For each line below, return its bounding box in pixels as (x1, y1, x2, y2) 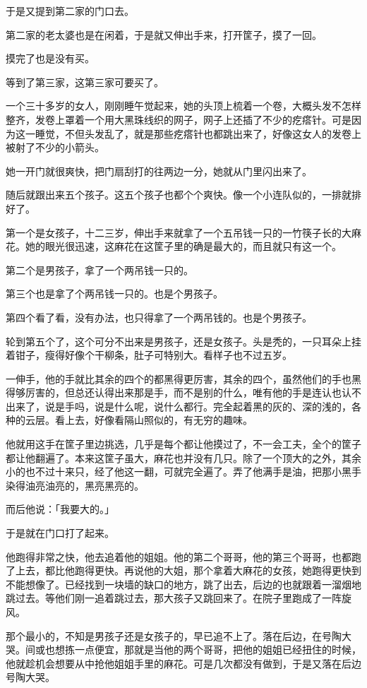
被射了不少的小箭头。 (6, 140, 104, 155)
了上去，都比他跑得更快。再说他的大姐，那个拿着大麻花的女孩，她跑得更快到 (6, 563, 361, 578)
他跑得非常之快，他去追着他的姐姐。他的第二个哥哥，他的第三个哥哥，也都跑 (6, 549, 361, 564)
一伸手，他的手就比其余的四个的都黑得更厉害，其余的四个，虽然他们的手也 (6, 371, 351, 386)
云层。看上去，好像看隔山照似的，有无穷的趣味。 (25, 413, 253, 427)
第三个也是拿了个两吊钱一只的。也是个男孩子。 (6, 286, 223, 301)
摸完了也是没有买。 (6, 51, 95, 66)
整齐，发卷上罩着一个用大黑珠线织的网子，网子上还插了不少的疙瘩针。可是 (6, 112, 351, 126)
